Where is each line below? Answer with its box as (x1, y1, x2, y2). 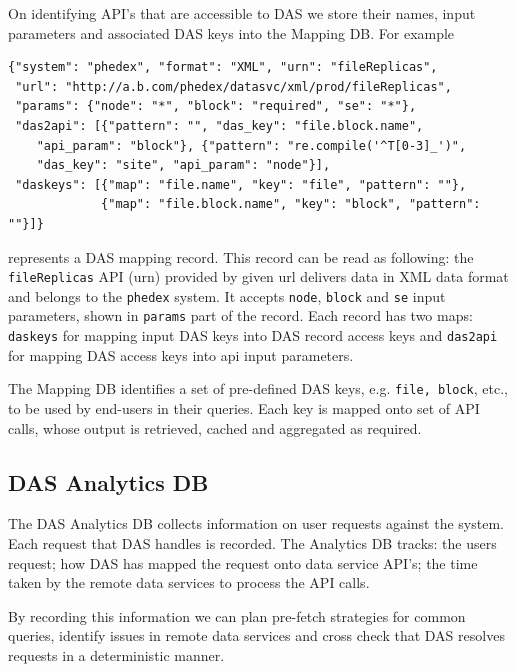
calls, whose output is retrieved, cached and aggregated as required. (8, 417, 422, 438)
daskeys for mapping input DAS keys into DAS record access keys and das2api (8, 325, 498, 346)
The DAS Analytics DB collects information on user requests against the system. (8, 513, 504, 534)
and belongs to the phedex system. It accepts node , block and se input (8, 285, 446, 306)
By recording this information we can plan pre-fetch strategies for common (8, 605, 466, 626)
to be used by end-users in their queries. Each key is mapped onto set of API (8, 398, 480, 418)
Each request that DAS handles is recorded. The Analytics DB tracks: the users (8, 532, 497, 553)
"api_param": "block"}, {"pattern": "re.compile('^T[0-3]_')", (36, 138, 467, 153)
